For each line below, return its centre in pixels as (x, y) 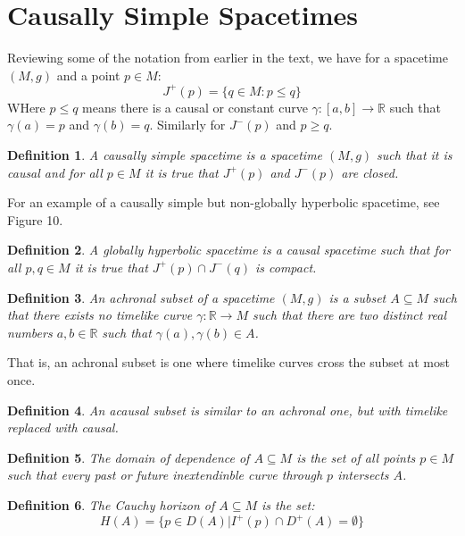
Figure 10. (35, 219)
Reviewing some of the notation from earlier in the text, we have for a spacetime (228, 58)
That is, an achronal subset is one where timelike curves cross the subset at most (228, 362)
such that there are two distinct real (350, 315)
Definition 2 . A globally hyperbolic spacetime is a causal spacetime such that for (228, 250)
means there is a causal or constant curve (195, 107)
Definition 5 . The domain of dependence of (129, 457)
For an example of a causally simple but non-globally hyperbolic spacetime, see (224, 202)
